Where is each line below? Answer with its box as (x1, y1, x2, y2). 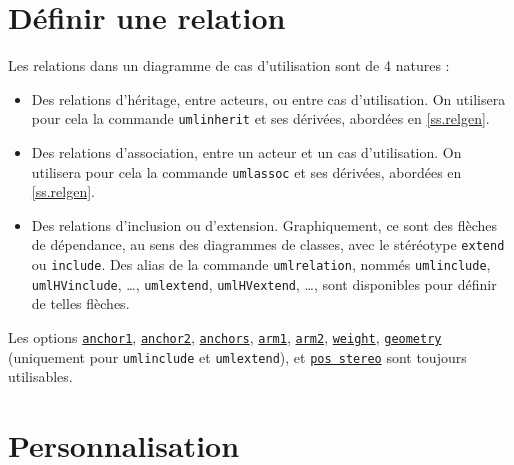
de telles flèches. (31, 293, 130, 314)
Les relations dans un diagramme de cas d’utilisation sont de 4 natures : (8, 55, 450, 76)
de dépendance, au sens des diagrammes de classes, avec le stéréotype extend (31, 234, 505, 255)
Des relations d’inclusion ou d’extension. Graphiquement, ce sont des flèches (31, 214, 498, 235)
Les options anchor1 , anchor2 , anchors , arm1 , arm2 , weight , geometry (8, 326, 442, 347)
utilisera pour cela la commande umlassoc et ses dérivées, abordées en (31, 161, 462, 182)
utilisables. (8, 366, 73, 387)
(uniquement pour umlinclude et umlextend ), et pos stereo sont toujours (8, 346, 467, 367)
